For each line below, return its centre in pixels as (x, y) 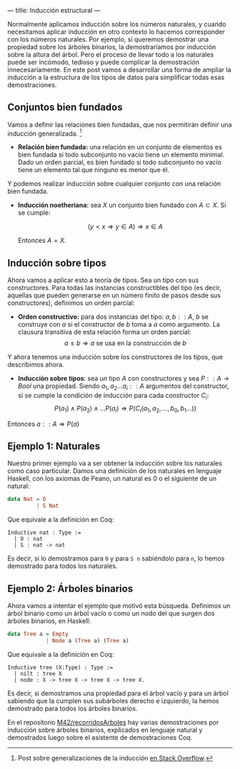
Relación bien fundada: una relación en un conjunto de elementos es (120, 147)
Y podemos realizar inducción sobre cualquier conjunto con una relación (114, 184)
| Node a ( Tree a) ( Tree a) (87, 640)
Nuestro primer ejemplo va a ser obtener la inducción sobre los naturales (115, 463)
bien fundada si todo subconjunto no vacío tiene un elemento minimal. (121, 155)
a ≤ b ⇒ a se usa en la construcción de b (125, 343)
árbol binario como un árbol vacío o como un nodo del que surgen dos (111, 613)
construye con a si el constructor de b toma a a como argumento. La (119, 324)
